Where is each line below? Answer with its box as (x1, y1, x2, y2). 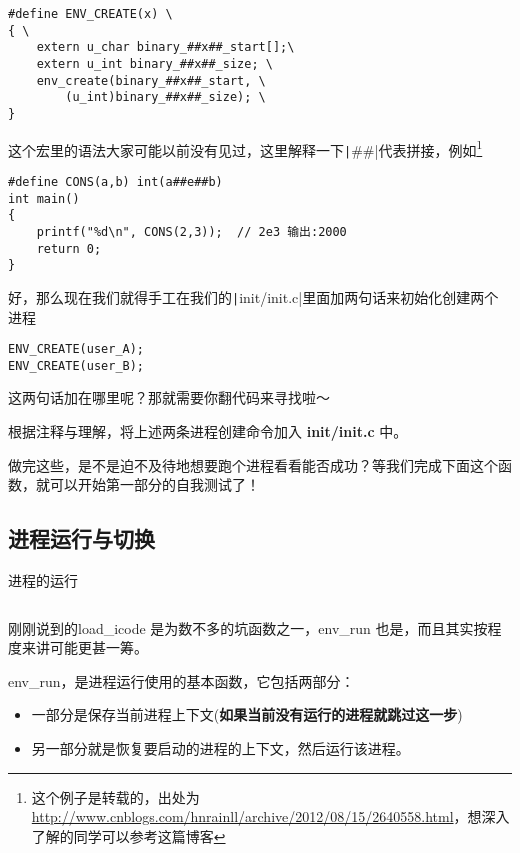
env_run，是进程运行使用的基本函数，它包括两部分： (8, 670, 355, 691)
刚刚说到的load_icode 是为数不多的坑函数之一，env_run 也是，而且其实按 (8, 617, 488, 638)
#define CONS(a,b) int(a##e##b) (8, 174, 223, 189)
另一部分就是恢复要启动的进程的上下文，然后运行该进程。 (31, 737, 410, 758)
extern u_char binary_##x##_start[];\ (36, 40, 295, 55)
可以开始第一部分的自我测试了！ (49, 474, 260, 495)
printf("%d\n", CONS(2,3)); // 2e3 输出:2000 (36, 224, 347, 239)
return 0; (36, 241, 102, 256)
